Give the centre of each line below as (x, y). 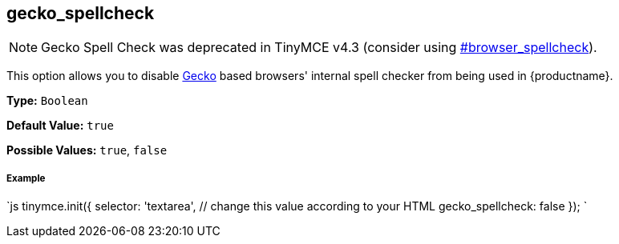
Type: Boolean (47, 101)
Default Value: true (60, 126)
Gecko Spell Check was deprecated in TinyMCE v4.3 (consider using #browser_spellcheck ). (319, 48)
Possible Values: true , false (87, 150)
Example (26, 178)
